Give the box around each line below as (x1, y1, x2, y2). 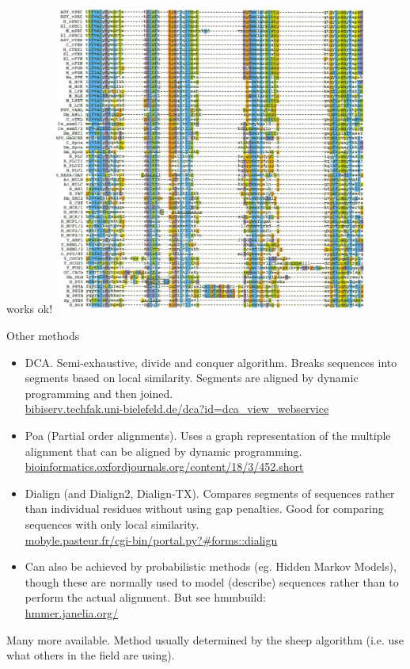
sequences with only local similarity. (25, 515, 199, 532)
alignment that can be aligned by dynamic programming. (25, 442, 302, 459)
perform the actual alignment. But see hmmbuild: (25, 589, 266, 606)
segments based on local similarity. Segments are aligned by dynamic (25, 369, 359, 386)
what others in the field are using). (6, 647, 175, 663)
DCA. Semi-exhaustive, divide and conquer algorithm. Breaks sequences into (25, 354, 397, 370)
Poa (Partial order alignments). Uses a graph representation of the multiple (25, 427, 391, 443)
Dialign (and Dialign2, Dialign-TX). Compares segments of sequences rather (25, 484, 395, 501)
